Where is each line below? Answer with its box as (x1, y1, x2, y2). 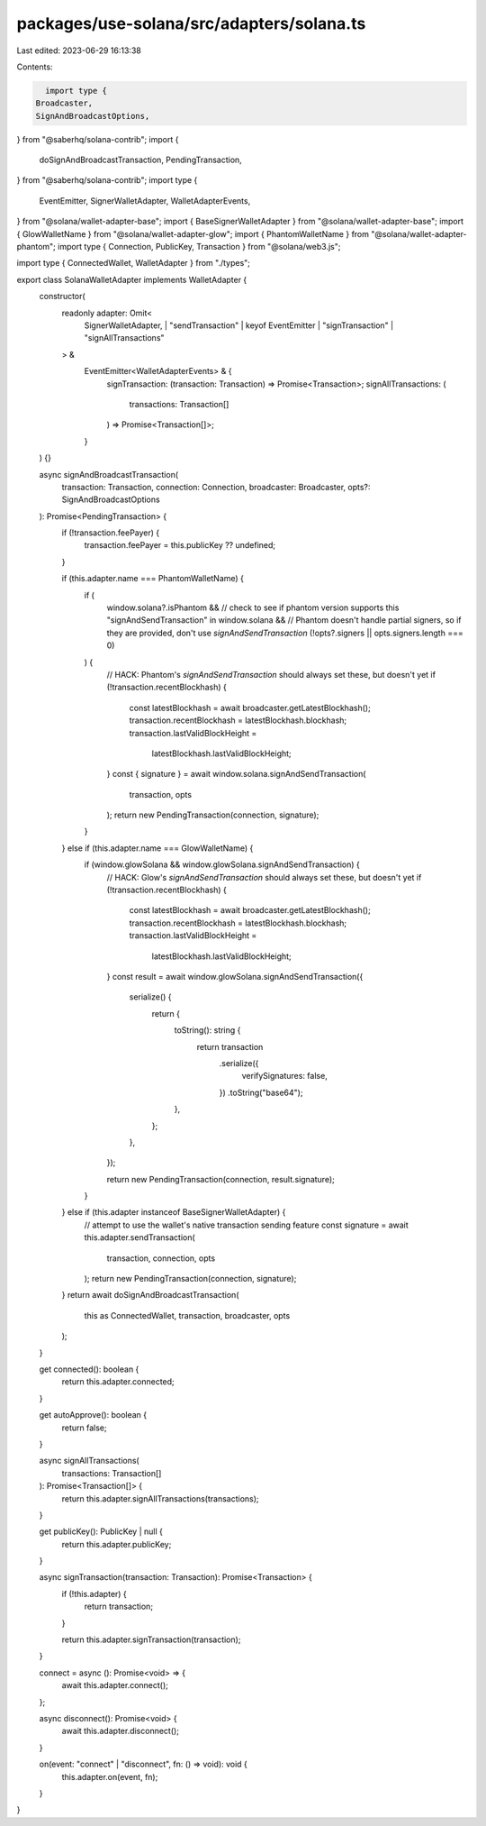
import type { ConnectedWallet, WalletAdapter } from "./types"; (16, 258, 251, 269)
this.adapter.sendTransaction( (84, 1232, 195, 1243)
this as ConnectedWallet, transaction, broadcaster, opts (84, 1310, 291, 1320)
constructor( (39, 291, 85, 302)
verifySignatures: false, (241, 1071, 328, 1082)
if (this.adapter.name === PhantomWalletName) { (61, 573, 245, 584)
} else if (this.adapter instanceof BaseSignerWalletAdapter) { (61, 1207, 286, 1218)
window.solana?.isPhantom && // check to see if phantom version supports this (106, 602, 400, 613)
